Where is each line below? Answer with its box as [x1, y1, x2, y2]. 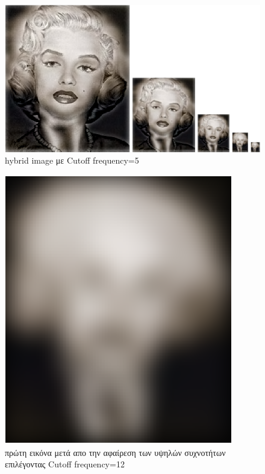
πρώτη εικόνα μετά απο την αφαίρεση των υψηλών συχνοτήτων [5, 446, 226, 458]
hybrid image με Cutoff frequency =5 [5, 154, 139, 167]
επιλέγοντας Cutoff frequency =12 [5, 458, 125, 470]
